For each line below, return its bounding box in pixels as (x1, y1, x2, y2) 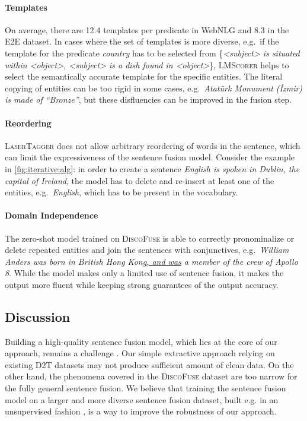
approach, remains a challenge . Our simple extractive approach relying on (5, 347, 275, 359)
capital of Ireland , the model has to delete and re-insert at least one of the (5, 174, 274, 186)
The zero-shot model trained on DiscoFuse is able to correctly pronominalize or (5, 232, 295, 244)
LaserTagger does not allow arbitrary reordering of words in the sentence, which (5, 139, 300, 151)
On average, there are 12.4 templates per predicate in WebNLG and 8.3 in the (5, 23, 289, 36)
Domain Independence (5, 209, 98, 221)
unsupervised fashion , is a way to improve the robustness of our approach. (5, 405, 277, 417)
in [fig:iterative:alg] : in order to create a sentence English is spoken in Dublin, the (5, 162, 300, 175)
